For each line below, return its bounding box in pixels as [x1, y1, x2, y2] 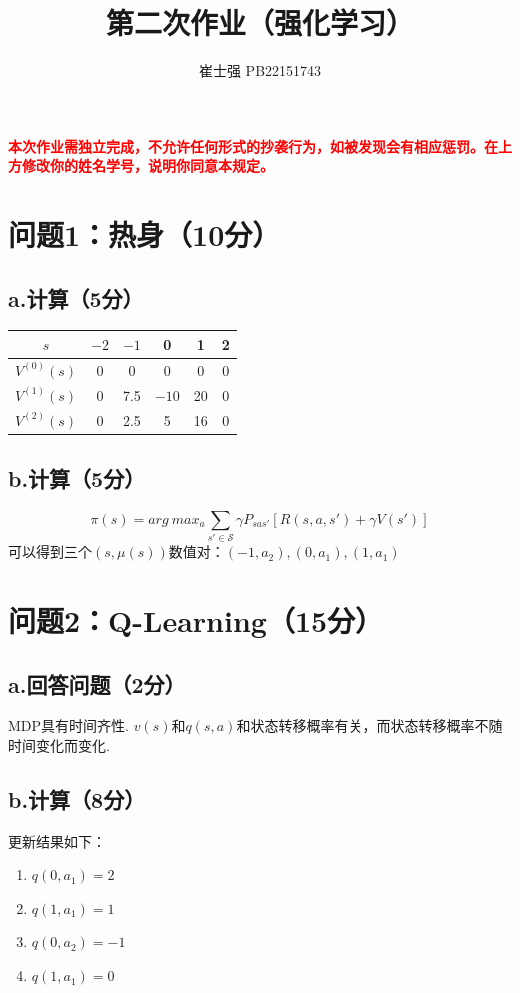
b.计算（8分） [8, 783, 146, 814]
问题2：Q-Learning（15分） [8, 599, 384, 640]
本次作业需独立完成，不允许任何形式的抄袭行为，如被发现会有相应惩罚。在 [8, 135, 498, 156]
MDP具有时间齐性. [8, 715, 129, 736]
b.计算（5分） [8, 463, 146, 493]
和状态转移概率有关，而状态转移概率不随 [236, 715, 503, 736]
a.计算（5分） [8, 282, 144, 313]
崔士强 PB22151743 [198, 60, 322, 81]
